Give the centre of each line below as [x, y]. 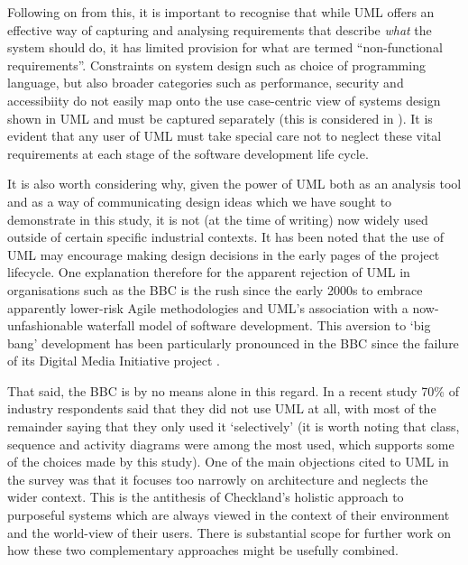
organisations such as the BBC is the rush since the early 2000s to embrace [215, 289]
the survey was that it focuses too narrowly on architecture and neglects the [218, 479]
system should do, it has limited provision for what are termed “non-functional [225, 47]
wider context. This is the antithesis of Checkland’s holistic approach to [206, 497]
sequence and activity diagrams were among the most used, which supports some [231, 444]
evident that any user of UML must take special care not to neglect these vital [225, 136]
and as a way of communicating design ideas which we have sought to [200, 201]
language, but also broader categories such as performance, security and [206, 83]
